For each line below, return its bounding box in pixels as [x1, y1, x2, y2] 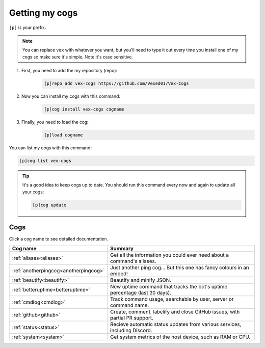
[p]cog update [32, 202, 67, 208]
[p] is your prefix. [9, 25, 46, 30]
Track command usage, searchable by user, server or [110, 295, 234, 302]
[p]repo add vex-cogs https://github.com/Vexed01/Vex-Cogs [44, 81, 189, 86]
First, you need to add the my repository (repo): [21, 68, 118, 74]
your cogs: [22, 189, 44, 195]
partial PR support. [110, 314, 154, 321]
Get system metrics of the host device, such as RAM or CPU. [110, 333, 251, 340]
